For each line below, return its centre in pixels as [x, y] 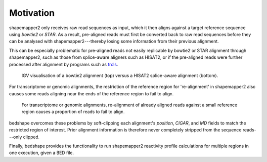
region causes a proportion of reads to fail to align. [73, 112]
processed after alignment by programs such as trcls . [64, 64]
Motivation [32, 13]
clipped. [31, 137]
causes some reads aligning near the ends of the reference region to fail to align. [91, 93]
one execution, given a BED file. [42, 153]
